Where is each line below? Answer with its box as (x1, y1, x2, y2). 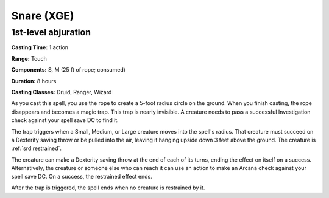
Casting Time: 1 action (11, 44, 69, 51)
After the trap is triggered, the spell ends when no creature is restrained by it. (11, 184, 205, 191)
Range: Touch (11, 55, 47, 62)
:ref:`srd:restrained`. (11, 145, 62, 152)
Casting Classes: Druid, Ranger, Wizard (11, 88, 112, 95)
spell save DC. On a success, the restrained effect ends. (11, 173, 152, 180)
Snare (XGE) (11, 9, 74, 22)
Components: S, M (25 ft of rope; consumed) (11, 66, 126, 73)
